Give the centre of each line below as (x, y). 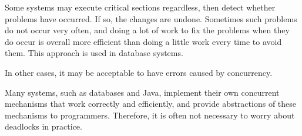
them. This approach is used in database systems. (94, 53)
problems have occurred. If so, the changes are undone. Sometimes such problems (151, 18)
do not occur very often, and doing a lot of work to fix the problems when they (147, 30)
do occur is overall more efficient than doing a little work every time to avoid (143, 41)
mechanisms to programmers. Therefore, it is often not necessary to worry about (150, 115)
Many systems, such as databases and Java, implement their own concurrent (142, 92)
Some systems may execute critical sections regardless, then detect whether (140, 7)
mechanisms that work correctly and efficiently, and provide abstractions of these (151, 104)
